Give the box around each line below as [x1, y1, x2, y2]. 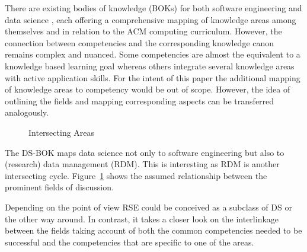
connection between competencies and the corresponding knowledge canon [5, 36, 274, 49]
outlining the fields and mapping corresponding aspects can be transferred [5, 94, 274, 107]
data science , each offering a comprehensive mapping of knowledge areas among [5, 13, 296, 25]
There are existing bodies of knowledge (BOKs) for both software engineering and [5, 2, 302, 14]
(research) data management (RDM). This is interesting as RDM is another [5, 158, 280, 170]
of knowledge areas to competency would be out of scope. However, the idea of [5, 83, 290, 95]
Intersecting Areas [28, 126, 95, 138]
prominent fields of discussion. [5, 181, 114, 193]
